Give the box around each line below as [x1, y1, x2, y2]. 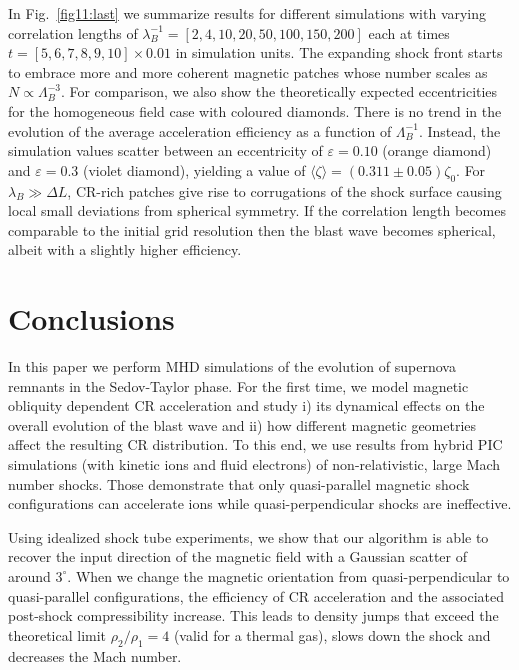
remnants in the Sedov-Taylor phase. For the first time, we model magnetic [8, 375, 469, 396]
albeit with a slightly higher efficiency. [8, 239, 242, 260]
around [8, 565, 51, 586]
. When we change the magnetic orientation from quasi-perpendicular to [67, 565, 510, 586]
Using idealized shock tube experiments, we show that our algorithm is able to [8, 526, 489, 547]
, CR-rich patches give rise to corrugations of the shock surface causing [67, 180, 502, 201]
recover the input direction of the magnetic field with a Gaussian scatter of [8, 546, 467, 567]
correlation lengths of [8, 22, 138, 43]
